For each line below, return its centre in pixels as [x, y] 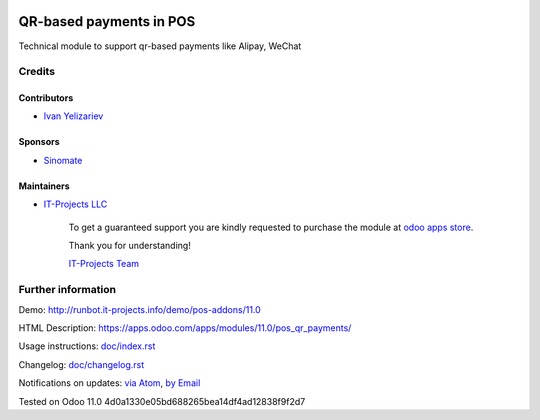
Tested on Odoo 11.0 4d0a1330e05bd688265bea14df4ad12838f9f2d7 [162, 401]
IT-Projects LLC [75, 204]
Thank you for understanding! [130, 246]
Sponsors [39, 142]
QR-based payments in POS [107, 21]
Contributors [46, 98]
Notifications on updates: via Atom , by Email [109, 383]
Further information [67, 290]
